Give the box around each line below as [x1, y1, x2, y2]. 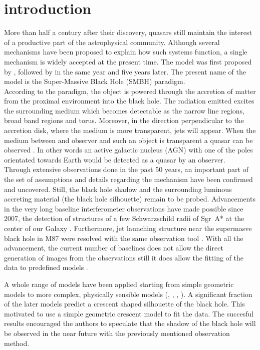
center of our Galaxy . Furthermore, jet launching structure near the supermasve [4, 223, 252, 233]
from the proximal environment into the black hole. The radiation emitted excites [4, 95, 254, 106]
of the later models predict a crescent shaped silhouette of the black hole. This [4, 298, 245, 309]
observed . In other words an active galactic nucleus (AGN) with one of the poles [4, 144, 253, 155]
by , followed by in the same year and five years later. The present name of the [4, 66, 246, 76]
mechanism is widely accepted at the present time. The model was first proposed [4, 56, 252, 66]
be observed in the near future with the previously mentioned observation [4, 327, 230, 338]
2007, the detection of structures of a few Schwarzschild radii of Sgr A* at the [4, 213, 244, 223]
